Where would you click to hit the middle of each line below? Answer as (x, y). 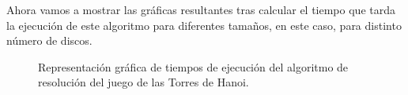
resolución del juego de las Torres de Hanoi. (144, 82)
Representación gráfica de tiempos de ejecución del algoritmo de (193, 66)
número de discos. (49, 40)
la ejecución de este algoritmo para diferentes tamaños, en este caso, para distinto (204, 25)
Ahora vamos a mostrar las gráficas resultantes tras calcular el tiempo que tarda (201, 9)
